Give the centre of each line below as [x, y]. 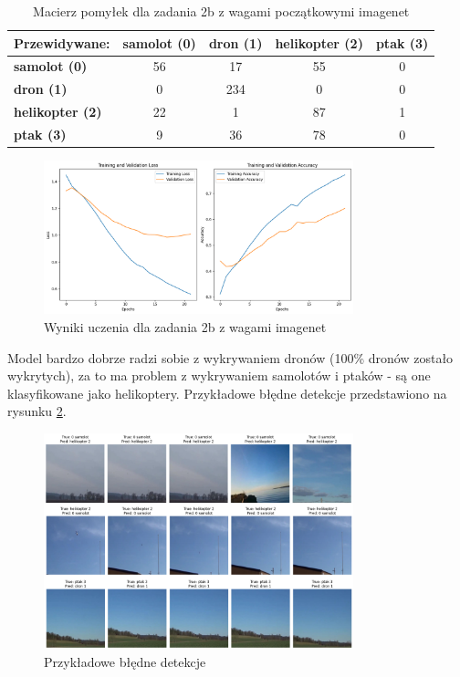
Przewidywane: [62, 42]
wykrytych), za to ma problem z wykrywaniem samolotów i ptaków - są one [219, 375]
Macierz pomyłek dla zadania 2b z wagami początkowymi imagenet [221, 11]
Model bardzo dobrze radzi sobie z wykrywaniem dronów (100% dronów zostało [230, 357]
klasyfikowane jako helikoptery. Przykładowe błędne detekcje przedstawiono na [227, 393]
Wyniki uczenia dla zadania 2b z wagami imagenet [185, 326]
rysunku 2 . [37, 411]
